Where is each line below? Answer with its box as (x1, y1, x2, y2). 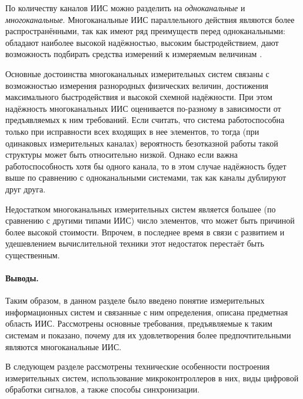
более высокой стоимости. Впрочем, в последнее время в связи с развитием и (5, 225, 285, 238)
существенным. (5, 248, 60, 261)
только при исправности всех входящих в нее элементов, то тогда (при (5, 125, 259, 137)
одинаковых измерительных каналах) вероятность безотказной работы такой (5, 137, 278, 149)
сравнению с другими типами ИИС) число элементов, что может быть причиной (5, 214, 295, 227)
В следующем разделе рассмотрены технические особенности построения (5, 360, 270, 373)
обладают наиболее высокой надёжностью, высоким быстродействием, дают (5, 36, 279, 48)
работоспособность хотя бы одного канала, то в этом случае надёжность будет (5, 159, 287, 172)
